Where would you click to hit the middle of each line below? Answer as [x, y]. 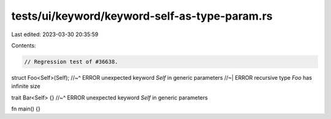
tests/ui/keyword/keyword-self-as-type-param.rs [142, 16]
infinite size [26, 86]
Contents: [24, 45]
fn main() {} [26, 109]
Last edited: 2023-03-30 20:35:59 [55, 34]
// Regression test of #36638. [71, 62]
